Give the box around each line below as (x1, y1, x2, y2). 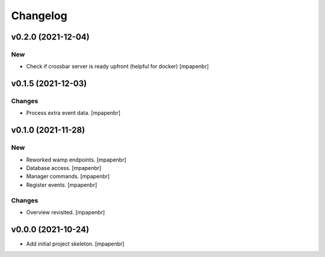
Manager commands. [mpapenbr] (26, 173, 110, 180)
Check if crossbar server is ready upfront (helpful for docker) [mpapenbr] (26, 63, 209, 70)
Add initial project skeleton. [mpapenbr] (26, 240, 125, 247)
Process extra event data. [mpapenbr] (26, 109, 120, 116)
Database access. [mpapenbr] (26, 165, 102, 172)
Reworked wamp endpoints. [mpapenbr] (26, 156, 126, 163)
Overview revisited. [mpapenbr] (26, 208, 105, 216)
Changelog (11, 9, 67, 22)
